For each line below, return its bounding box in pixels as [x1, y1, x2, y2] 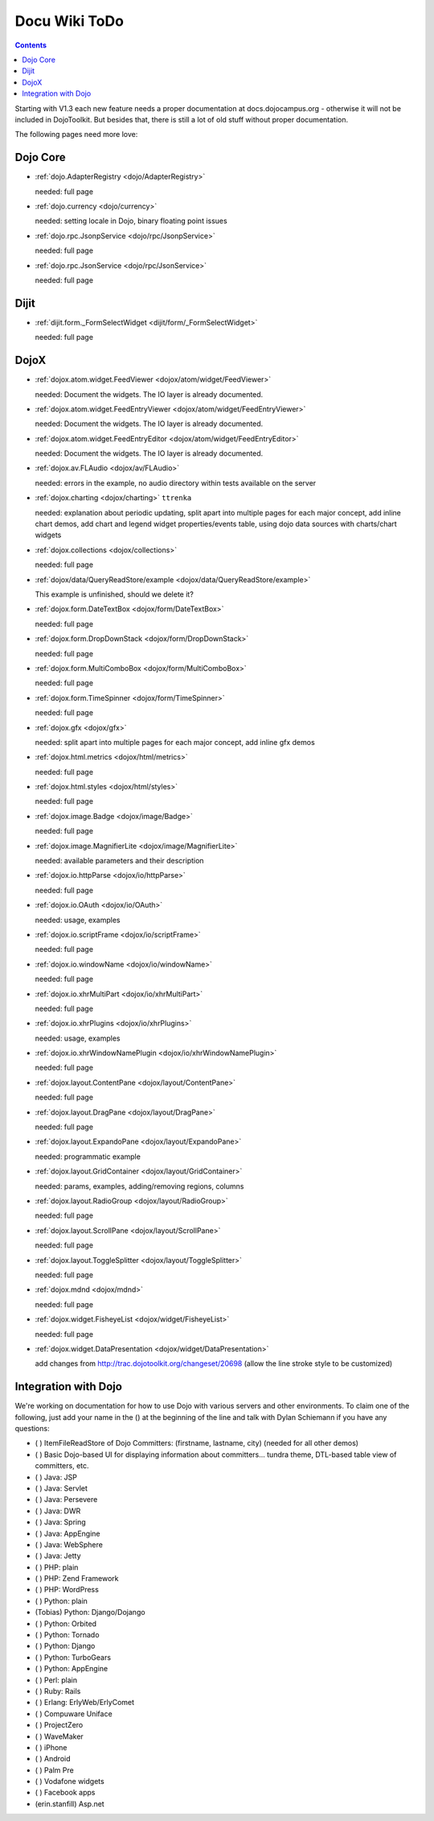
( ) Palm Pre [35, 1765, 74, 1775]
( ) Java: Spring [35, 1517, 86, 1527]
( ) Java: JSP [35, 1472, 78, 1482]
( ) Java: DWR [35, 1506, 81, 1516]
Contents [14, 40, 47, 50]
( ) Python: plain [35, 1595, 88, 1606]
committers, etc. [35, 1461, 89, 1471]
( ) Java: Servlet [35, 1483, 88, 1493]
